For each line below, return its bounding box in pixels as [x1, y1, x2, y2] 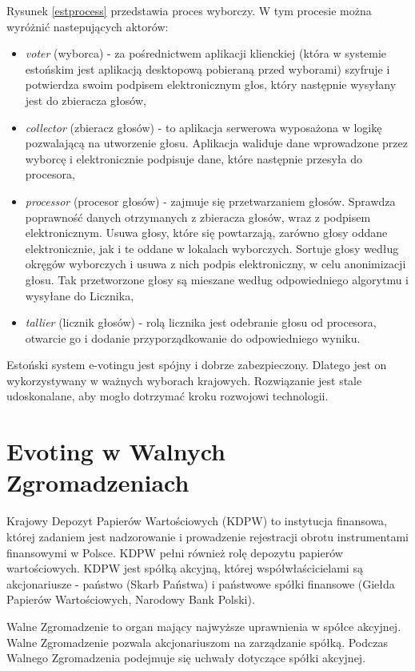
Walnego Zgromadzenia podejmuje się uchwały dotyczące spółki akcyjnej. [6, 649, 366, 666]
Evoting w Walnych [6, 435, 226, 468]
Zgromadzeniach [6, 466, 190, 499]
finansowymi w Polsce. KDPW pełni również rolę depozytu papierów [6, 544, 343, 561]
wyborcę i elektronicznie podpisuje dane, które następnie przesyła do [25, 150, 363, 167]
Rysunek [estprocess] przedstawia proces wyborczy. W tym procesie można [6, 2, 372, 18]
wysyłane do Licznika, [25, 287, 134, 303]
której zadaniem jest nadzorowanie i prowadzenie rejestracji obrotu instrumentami [6, 528, 409, 544]
